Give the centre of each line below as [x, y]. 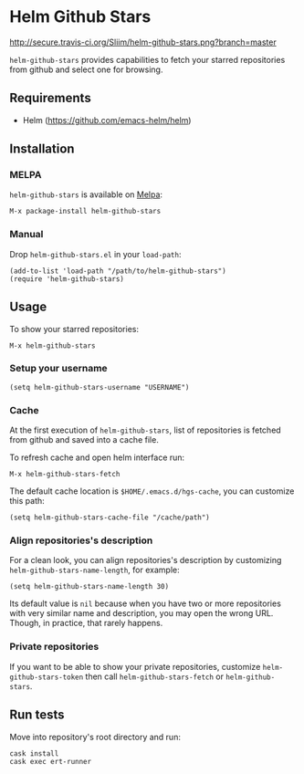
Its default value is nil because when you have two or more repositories [145, 603]
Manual [26, 235]
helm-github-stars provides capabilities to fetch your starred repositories [147, 59]
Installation [42, 149]
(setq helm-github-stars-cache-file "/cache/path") [110, 518]
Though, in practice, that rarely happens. [86, 623]
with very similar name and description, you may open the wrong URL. [142, 613]
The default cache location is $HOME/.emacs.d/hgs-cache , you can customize [152, 491]
